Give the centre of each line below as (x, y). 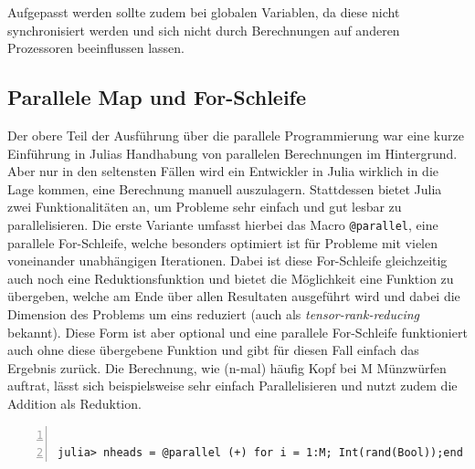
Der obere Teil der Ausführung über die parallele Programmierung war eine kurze (236, 135)
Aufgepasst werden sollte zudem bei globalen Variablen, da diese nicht (204, 12)
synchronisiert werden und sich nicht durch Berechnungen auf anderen (204, 30)
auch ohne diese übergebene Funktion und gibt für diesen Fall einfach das (213, 350)
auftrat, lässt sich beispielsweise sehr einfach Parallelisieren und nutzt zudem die (232, 386)
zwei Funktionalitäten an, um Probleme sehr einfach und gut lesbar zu (205, 207)
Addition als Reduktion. (74, 403)
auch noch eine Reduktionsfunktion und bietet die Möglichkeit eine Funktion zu (231, 278)
